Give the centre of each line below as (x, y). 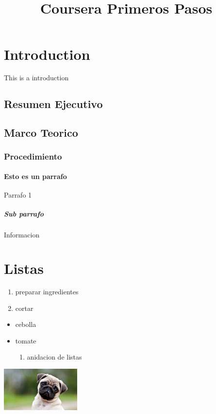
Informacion (22, 235)
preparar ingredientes (47, 291)
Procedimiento (33, 156)
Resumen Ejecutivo (53, 104)
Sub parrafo (24, 214)
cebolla (26, 324)
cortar (24, 308)
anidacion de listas (54, 357)
